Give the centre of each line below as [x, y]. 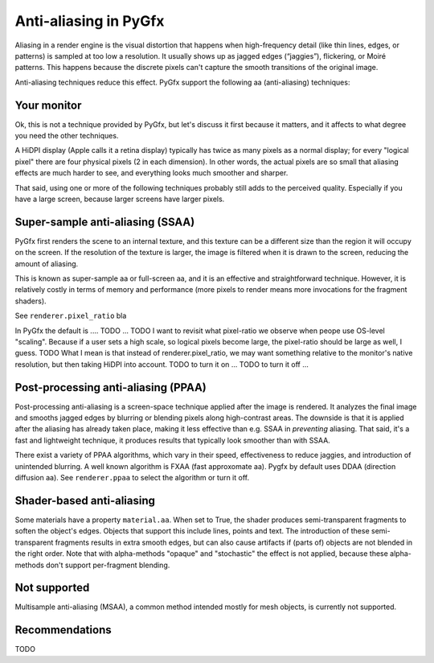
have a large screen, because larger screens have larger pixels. [120, 199]
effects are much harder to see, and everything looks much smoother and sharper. [151, 173]
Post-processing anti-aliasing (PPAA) [111, 387]
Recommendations [63, 630]
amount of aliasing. [47, 264]
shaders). [31, 301]
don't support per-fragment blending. [108, 565]
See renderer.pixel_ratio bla [71, 316]
